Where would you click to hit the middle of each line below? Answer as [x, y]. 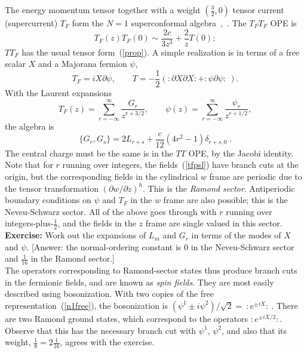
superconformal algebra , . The [189, 23]
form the [88, 23]
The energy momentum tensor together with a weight [103, 10]
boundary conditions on [48, 200]
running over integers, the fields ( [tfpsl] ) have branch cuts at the [180, 165]
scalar [16, 64]
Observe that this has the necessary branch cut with [101, 330]
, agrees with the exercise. [107, 342]
